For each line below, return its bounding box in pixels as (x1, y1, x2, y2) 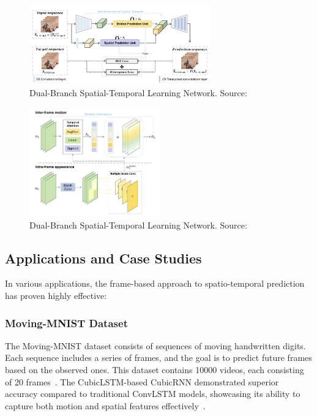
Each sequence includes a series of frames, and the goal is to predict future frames (5, 351, 312, 364)
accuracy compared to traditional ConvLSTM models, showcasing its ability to (5, 387, 300, 400)
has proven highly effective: (5, 289, 107, 302)
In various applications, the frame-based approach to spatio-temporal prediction (5, 277, 305, 290)
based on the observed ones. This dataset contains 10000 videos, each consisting (5, 363, 304, 376)
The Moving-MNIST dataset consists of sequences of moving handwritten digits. (5, 339, 306, 352)
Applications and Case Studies (5, 248, 202, 267)
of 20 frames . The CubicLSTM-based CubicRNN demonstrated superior (5, 375, 279, 388)
